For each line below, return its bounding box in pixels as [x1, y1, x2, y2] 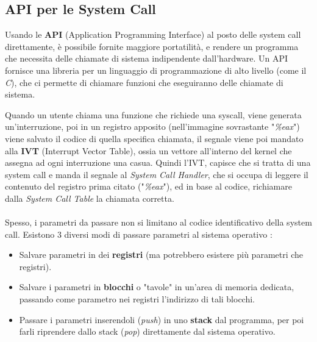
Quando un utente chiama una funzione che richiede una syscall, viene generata [5, 108, 302, 121]
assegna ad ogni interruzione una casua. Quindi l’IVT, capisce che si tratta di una [5, 156, 311, 169]
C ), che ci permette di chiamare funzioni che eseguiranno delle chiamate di [5, 76, 283, 88]
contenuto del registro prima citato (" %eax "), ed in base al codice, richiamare [5, 180, 292, 193]
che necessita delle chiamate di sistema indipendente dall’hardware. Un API [5, 52, 288, 65]
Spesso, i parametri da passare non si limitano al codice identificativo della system [5, 216, 312, 229]
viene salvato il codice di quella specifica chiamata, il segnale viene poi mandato [5, 132, 304, 144]
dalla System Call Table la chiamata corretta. [5, 191, 174, 204]
